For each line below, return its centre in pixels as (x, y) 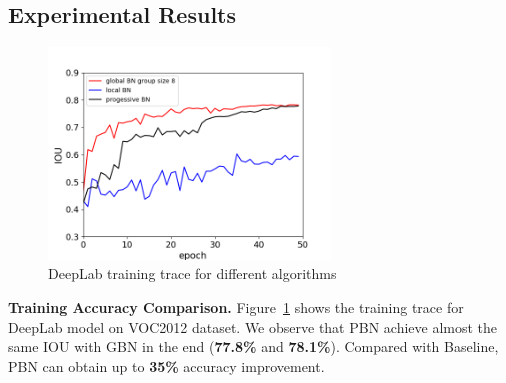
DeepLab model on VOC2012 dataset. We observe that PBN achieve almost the (253, 326)
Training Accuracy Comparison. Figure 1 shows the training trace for (236, 306)
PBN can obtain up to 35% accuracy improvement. (166, 365)
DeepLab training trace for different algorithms (192, 273)
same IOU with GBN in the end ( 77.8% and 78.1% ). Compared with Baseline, (253, 346)
